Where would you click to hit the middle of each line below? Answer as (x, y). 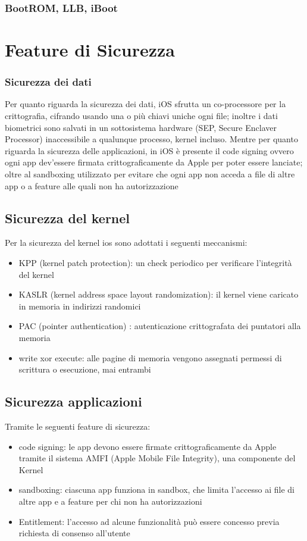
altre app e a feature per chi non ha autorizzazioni (110, 501)
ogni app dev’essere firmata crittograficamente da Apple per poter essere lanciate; (154, 162)
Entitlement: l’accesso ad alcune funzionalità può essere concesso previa (149, 521)
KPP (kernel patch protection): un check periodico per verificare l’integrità (155, 262)
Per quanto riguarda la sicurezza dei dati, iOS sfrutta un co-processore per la (145, 104)
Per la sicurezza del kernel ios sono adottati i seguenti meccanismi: (126, 243)
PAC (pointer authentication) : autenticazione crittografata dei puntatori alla (160, 326)
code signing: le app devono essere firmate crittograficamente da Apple (148, 446)
